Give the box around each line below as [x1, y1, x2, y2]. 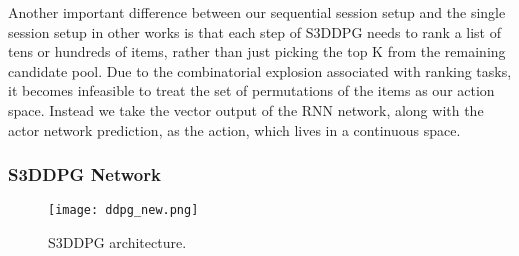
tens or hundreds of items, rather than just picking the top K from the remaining [8, 41, 506, 62]
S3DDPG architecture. [48, 232, 187, 253]
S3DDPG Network [8, 162, 161, 187]
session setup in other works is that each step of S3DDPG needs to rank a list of [8, 21, 502, 42]
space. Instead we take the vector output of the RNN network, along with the [8, 99, 484, 120]
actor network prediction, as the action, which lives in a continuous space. [8, 119, 461, 140]
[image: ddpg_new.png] [48, 203, 199, 218]
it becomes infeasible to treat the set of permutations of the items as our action [8, 80, 495, 101]
